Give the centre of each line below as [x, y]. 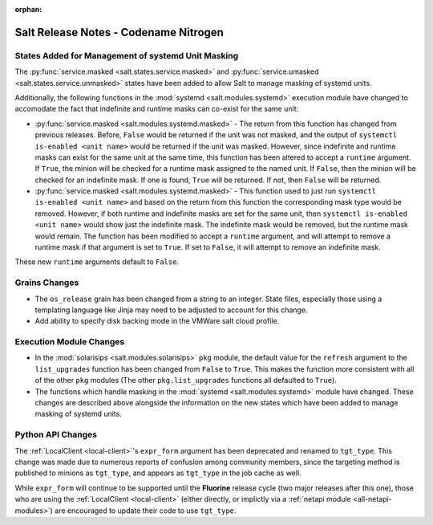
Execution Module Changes [70, 342]
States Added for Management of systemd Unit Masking [127, 55]
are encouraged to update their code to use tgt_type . [146, 511]
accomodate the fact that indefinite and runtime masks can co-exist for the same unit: [157, 109]
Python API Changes [56, 435]
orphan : [28, 9]
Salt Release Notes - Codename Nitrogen [119, 32]
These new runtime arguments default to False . [97, 262]
